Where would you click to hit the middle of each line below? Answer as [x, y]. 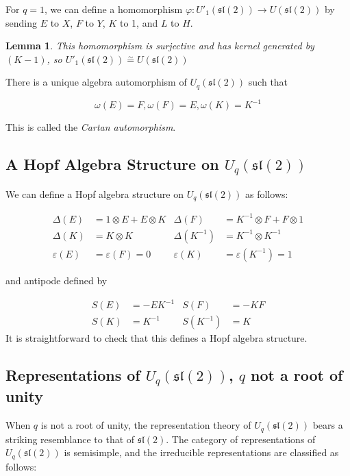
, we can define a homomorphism [114, 9]
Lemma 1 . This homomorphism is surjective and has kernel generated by [160, 46]
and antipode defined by [57, 280]
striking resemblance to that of [70, 439]
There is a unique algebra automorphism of [96, 82]
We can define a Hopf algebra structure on [95, 193]
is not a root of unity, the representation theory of [146, 425]
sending [21, 22]
